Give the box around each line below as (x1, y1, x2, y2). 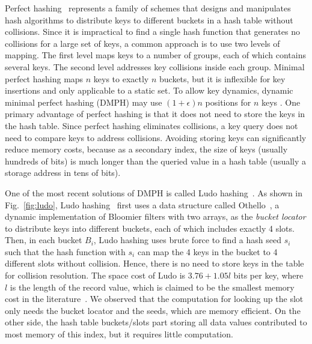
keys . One (261, 95, 301, 108)
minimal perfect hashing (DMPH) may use (5, 95, 162, 108)
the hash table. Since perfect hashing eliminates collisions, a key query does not (5, 119, 298, 131)
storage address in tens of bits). (5, 166, 121, 179)
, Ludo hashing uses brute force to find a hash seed (93, 234, 281, 246)
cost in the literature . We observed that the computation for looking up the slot (5, 292, 304, 305)
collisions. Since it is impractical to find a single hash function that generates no (5, 25, 300, 38)
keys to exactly (93, 72, 149, 85)
